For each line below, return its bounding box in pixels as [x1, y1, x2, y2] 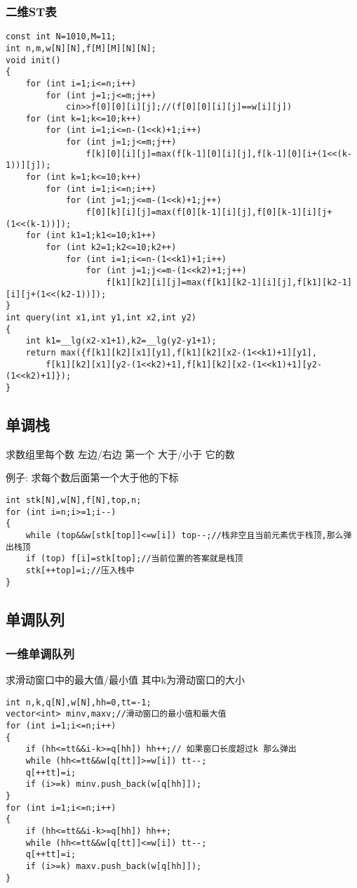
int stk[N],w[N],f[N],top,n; [6, 495, 142, 505]
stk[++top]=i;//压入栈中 [25, 565, 135, 575]
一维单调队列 [6, 644, 75, 662]
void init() [6, 55, 61, 65]
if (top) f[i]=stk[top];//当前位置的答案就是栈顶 [25, 554, 243, 564]
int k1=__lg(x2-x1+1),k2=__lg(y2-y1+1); [25, 336, 217, 346]
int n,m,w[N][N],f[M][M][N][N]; [6, 43, 156, 53]
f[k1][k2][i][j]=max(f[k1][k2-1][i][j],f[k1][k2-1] [106, 277, 352, 287]
